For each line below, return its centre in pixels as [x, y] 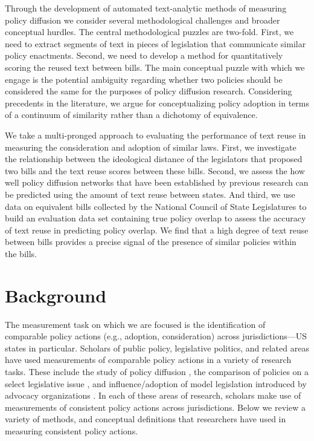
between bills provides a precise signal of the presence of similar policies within [151, 242]
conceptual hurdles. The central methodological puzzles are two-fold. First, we [149, 32]
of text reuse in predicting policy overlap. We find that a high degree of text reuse [157, 230]
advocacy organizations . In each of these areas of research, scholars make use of [153, 395]
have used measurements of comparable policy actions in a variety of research [148, 360]
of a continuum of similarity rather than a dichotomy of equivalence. [131, 115]
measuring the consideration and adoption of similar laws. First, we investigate [151, 147]
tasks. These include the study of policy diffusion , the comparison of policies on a [157, 371]
